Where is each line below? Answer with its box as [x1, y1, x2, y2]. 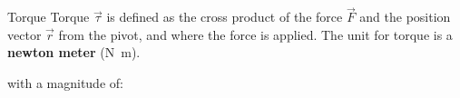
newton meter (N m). [7, 43, 141, 62]
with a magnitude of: [7, 73, 123, 92]
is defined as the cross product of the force [106, 7, 343, 26]
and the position [359, 7, 451, 26]
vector [7, 24, 42, 44]
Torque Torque [7, 7, 90, 26]
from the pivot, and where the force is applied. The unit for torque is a [58, 24, 453, 44]
